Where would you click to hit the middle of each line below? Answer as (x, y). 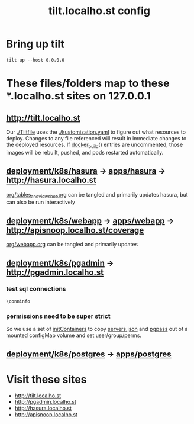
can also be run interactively (41, 202)
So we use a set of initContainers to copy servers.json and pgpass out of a (97, 329)
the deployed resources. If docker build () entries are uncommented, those (95, 145)
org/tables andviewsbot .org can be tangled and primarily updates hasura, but (97, 195)
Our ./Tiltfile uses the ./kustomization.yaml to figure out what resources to (96, 132)
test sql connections (36, 289)
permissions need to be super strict (58, 316)
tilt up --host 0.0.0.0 (35, 60)
